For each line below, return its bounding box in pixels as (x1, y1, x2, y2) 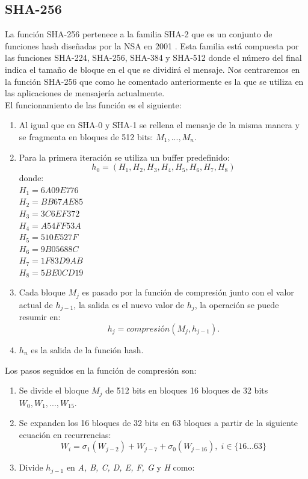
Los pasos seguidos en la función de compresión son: (5, 363, 197, 376)
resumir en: (19, 311, 61, 323)
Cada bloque (19, 286, 66, 298)
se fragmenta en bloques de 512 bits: (19, 130, 153, 143)
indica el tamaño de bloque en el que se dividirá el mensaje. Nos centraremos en (5, 63, 300, 75)
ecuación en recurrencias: (19, 428, 111, 440)
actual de (19, 298, 53, 311)
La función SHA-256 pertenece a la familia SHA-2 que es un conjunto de (5, 28, 273, 40)
